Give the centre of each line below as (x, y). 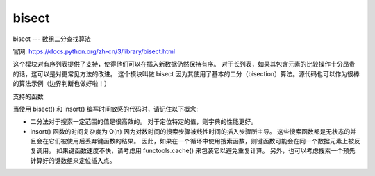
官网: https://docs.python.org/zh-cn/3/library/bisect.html (94, 51)
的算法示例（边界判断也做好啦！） (61, 84)
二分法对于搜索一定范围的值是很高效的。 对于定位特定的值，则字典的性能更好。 (143, 122)
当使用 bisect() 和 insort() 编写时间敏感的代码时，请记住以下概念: (105, 109)
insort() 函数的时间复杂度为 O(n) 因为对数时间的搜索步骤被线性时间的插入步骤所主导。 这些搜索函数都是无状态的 (190, 131)
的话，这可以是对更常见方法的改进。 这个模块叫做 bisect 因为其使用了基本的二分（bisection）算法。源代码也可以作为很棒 (186, 73)
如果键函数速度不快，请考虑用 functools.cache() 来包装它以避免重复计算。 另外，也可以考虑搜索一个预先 (206, 151)
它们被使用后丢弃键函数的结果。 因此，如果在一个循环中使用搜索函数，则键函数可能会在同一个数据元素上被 (201, 141)
